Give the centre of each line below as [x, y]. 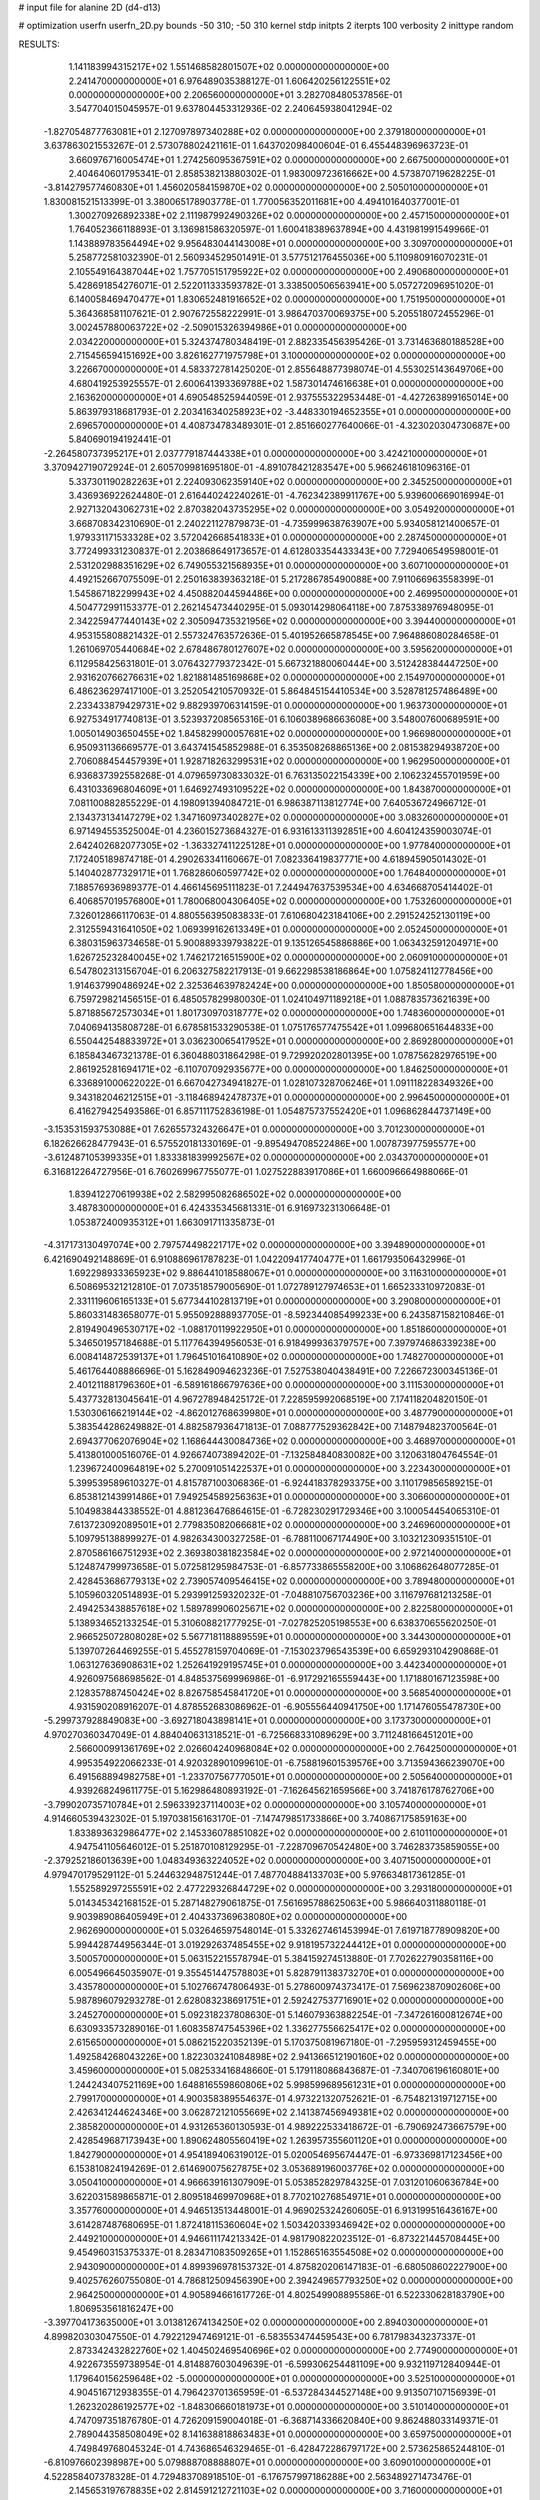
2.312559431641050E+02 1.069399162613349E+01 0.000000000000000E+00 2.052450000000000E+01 [288, 929]
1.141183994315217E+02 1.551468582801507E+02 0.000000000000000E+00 [229, 67]
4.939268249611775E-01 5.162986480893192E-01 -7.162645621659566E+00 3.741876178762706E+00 [281, 1791]
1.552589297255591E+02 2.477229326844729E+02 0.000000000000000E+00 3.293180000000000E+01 [290, 1889]
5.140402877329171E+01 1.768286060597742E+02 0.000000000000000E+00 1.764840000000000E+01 [287, 873]
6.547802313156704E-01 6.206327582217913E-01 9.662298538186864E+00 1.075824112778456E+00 [281, 971]
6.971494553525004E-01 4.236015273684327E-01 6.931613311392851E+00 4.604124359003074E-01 [280, 831]
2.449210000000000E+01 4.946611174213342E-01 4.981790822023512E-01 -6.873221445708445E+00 [284, 2238]
